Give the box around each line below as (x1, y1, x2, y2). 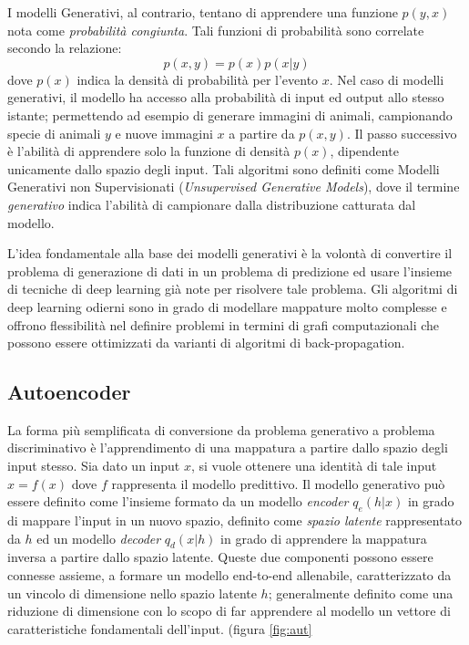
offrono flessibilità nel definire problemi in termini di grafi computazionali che (7, 315, 440, 334)
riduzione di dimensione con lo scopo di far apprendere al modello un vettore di (7, 601, 451, 620)
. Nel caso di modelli (329, 69, 444, 88)
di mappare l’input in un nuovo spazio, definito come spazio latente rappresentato (7, 511, 463, 530)
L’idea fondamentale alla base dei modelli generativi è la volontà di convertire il (7, 244, 453, 263)
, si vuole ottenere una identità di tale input (190, 456, 437, 475)
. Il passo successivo (346, 123, 457, 142)
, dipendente (330, 141, 399, 161)
